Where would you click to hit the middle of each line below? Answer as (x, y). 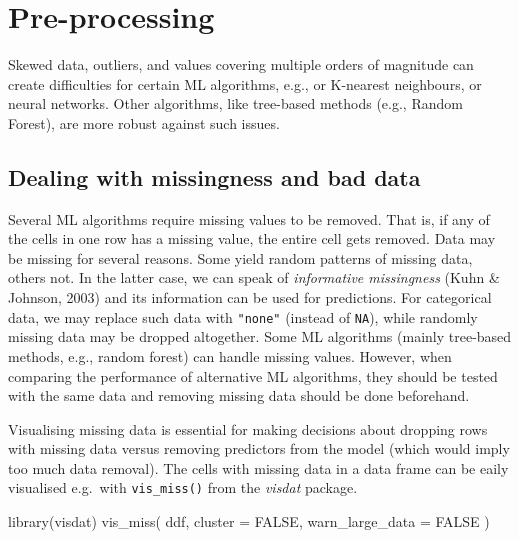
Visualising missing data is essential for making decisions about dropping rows (248, 428)
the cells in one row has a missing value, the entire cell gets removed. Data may (252, 238)
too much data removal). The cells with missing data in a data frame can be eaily (258, 467)
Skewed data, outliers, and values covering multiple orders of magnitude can (241, 64)
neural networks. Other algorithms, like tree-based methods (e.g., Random (235, 103)
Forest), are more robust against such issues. (144, 122)
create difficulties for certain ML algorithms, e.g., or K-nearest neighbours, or (245, 83)
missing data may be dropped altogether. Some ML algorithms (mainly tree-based (260, 336)
